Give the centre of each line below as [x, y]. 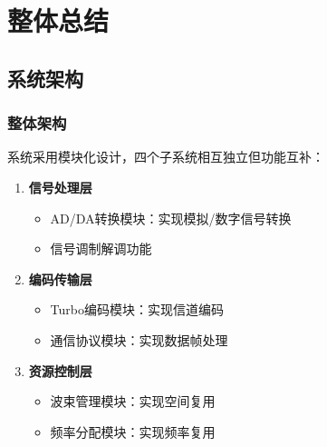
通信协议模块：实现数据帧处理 [139, 339]
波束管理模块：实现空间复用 [133, 401]
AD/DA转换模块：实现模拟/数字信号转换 [171, 218]
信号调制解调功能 [101, 248]
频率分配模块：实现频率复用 [133, 431]
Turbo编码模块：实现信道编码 [137, 309]
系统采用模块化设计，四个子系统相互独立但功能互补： [166, 157]
